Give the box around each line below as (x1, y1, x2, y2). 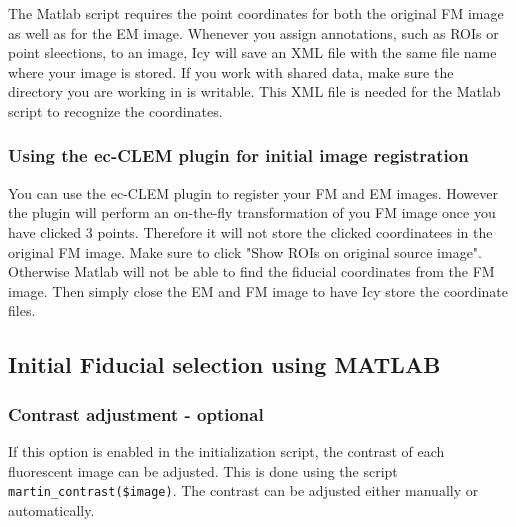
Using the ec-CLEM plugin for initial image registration (8, 143, 469, 168)
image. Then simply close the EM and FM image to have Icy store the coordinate (8, 280, 508, 301)
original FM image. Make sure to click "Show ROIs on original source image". (8, 241, 482, 262)
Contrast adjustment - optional (8, 401, 264, 426)
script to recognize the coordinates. (8, 100, 223, 121)
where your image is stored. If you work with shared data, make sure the (8, 61, 454, 82)
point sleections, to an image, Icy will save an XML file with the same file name (8, 42, 497, 63)
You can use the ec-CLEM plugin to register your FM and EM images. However (8, 182, 498, 203)
